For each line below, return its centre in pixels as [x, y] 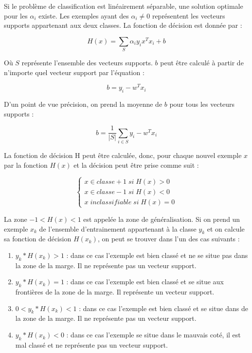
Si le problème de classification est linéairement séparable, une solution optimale [124, 6]
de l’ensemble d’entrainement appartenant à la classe [118, 228]
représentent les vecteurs [189, 15]
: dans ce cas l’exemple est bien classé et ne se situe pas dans [157, 255]
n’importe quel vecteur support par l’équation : [74, 72]
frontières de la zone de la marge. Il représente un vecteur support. [115, 292]
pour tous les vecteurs [202, 104]
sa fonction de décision [38, 239]
